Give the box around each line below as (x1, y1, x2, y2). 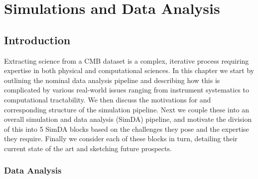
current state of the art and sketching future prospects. (4, 143, 172, 153)
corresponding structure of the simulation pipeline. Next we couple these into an (4, 104, 250, 114)
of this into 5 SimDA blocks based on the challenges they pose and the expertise (4, 123, 249, 134)
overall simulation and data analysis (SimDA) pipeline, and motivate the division (4, 114, 252, 124)
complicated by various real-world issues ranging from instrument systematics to (4, 85, 249, 95)
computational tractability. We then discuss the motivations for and (4, 94, 211, 104)
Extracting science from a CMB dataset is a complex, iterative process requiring (4, 55, 249, 66)
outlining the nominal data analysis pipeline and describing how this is (4, 75, 220, 85)
